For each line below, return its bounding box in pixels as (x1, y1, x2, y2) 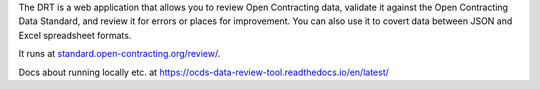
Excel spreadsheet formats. (18, 29, 132, 41)
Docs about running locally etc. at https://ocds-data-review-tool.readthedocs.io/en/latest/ (18, 66, 390, 78)
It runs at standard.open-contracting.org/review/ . (18, 48, 221, 60)
